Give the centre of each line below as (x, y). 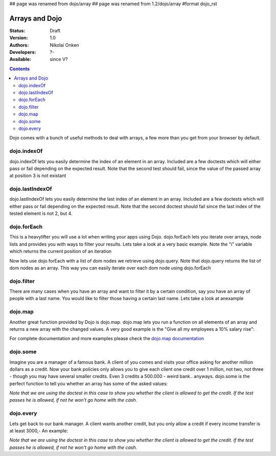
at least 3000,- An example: (39, 431)
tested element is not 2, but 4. (41, 213)
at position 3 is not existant (38, 176)
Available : (20, 60)
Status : (17, 30)
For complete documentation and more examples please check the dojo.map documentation (107, 339)
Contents (20, 69)
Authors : (19, 45)
